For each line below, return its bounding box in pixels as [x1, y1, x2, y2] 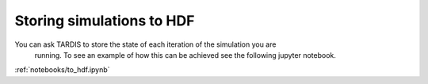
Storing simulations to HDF [14, 12, 195, 29]
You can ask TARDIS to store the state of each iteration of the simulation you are [14, 40, 277, 49]
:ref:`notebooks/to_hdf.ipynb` [14, 65, 110, 74]
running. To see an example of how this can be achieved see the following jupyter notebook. [34, 50, 336, 59]
